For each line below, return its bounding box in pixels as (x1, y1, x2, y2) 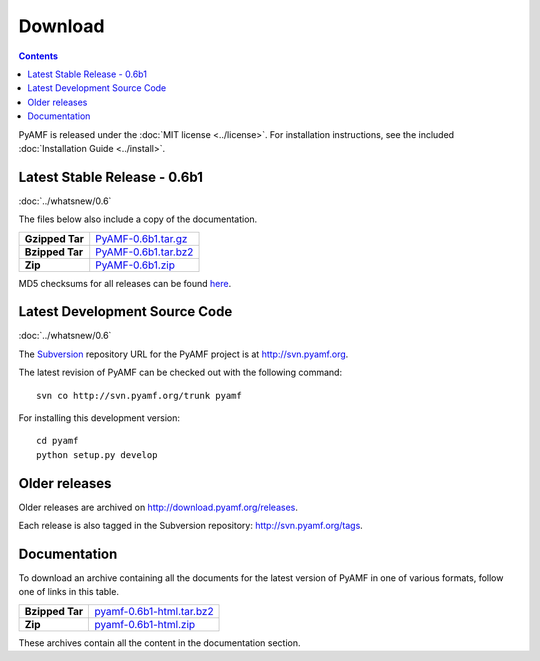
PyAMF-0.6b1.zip (95, 258, 175, 272)
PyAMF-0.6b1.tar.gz (95, 231, 188, 245)
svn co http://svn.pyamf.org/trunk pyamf (36, 390, 242, 401)
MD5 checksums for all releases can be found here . (18, 277, 232, 289)
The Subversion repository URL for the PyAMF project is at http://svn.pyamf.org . (18, 348, 349, 360)
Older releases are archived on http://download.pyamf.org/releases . (18, 501, 299, 513)
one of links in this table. (18, 586, 120, 598)
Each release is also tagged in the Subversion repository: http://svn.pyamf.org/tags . (18, 520, 364, 532)
